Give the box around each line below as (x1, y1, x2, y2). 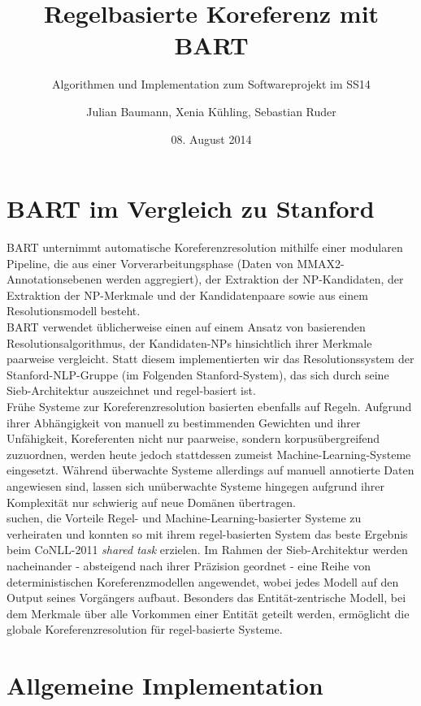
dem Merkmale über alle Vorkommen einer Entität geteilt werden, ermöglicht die (7, 604, 410, 622)
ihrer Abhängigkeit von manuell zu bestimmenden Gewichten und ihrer (7, 414, 361, 431)
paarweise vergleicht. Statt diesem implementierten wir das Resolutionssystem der (7, 350, 414, 367)
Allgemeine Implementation (7, 669, 323, 702)
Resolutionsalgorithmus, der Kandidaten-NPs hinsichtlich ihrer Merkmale (7, 334, 372, 351)
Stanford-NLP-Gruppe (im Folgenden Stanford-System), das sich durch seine (7, 366, 389, 383)
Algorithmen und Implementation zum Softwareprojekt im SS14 (52, 76, 371, 93)
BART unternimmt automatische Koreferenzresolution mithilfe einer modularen (7, 239, 403, 256)
